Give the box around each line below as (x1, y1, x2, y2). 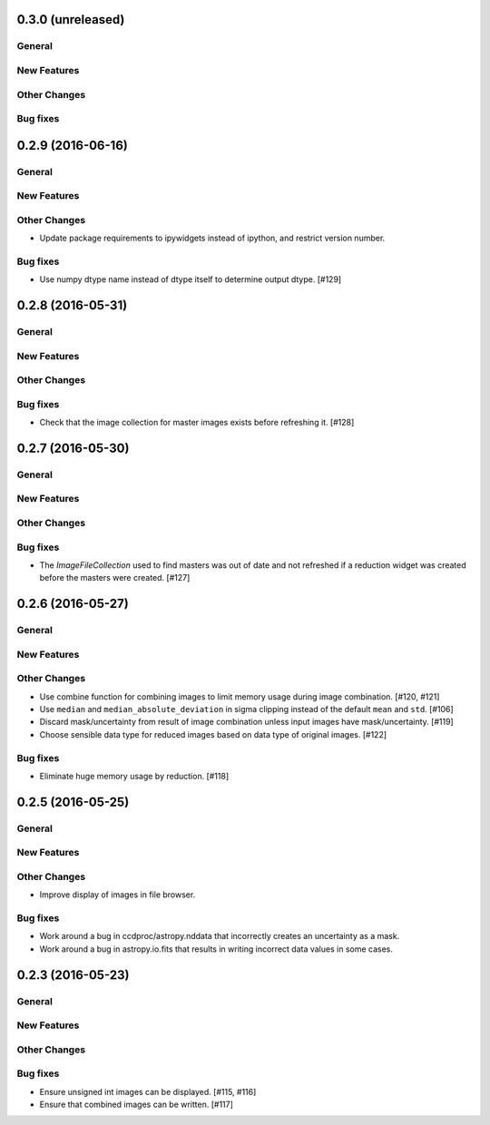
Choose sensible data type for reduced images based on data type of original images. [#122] (39, 729, 387, 739)
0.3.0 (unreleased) (16, 12, 125, 27)
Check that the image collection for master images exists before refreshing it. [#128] (39, 417, 355, 428)
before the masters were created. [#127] (39, 572, 191, 583)
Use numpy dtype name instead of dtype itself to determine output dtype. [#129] (39, 274, 342, 285)
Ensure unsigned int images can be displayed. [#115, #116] (39, 1086, 257, 1097)
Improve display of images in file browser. (39, 889, 196, 900)
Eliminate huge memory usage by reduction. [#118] (39, 770, 230, 781)
